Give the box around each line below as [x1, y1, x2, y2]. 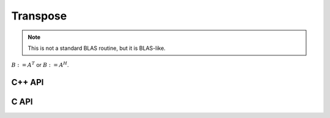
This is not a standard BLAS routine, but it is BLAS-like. [28, 44, 166, 52]
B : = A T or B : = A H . [11, 61, 69, 69]
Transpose [11, 9, 67, 23]
